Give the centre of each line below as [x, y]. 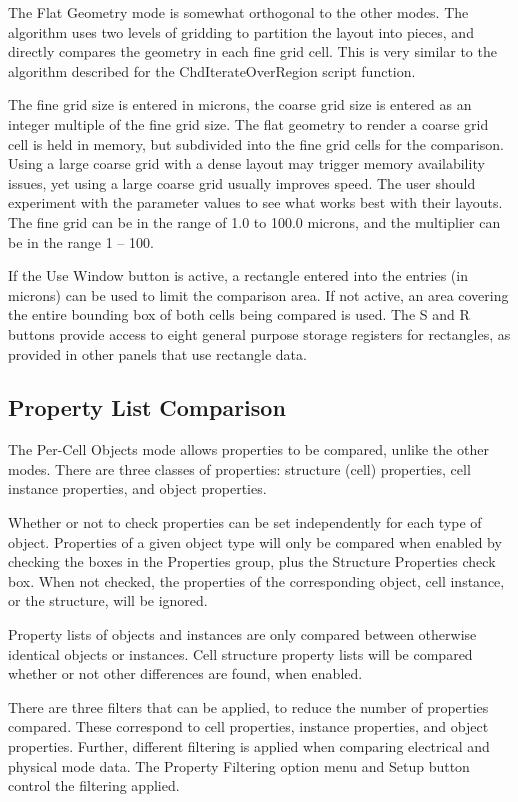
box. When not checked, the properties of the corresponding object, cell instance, [256, 580]
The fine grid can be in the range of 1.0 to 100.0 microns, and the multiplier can [254, 221]
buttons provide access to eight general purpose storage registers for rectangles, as [259, 333]
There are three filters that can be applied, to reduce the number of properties [248, 706]
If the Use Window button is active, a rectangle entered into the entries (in [238, 275]
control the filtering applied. [94, 785]
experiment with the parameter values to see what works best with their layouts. [255, 202]
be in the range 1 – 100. [81, 241]
